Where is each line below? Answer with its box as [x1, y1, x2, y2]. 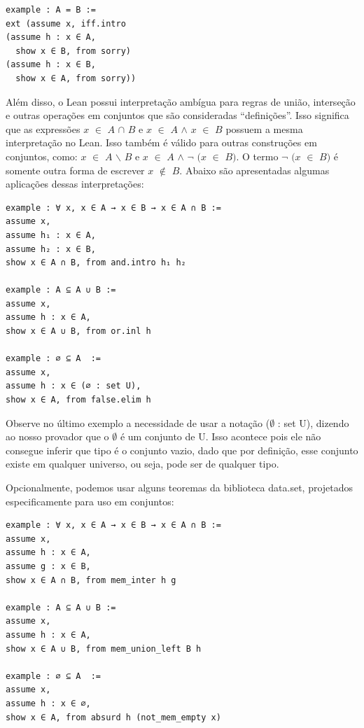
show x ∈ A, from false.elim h [6, 395, 151, 405]
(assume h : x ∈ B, [6, 59, 96, 70]
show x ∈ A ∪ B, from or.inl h [6, 326, 151, 337]
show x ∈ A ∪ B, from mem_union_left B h [6, 643, 202, 654]
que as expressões [6, 121, 80, 136]
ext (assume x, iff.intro [6, 18, 126, 29]
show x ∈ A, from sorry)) [15, 73, 136, 83]
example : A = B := [6, 5, 96, 15]
